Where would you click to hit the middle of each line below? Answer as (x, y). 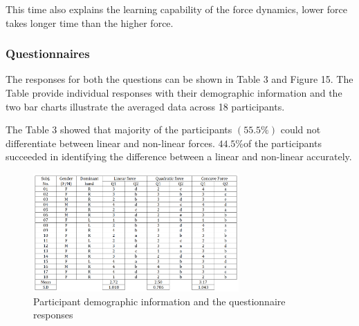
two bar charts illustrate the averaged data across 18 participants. (145, 106)
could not (301, 130)
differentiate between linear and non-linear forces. (110, 143)
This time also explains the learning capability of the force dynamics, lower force (176, 9)
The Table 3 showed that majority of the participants (119, 130)
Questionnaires (48, 54)
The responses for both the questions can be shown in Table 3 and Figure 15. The (179, 79)
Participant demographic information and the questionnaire (159, 301)
